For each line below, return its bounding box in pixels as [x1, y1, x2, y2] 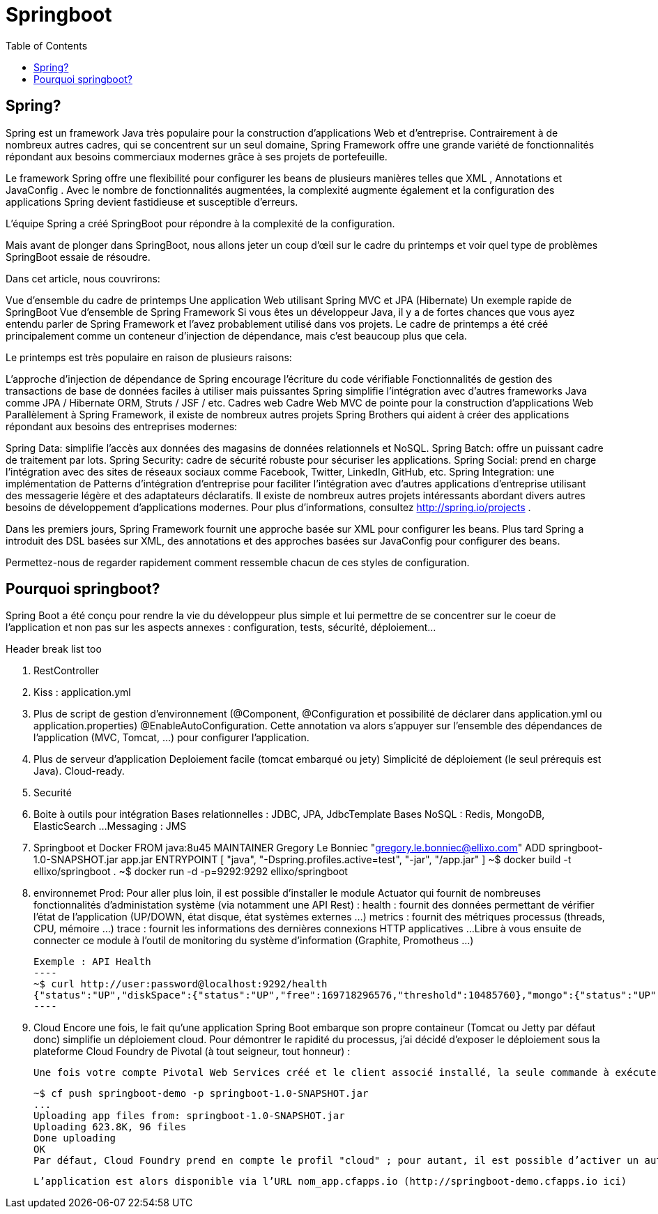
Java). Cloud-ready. [33, 765, 125, 777]
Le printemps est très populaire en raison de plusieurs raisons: [6, 351, 292, 363]
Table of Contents [6, 39, 88, 52]
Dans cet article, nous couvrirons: [6, 272, 160, 284]
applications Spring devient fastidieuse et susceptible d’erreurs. [6, 195, 298, 208]
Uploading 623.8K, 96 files [33, 1121, 187, 1133]
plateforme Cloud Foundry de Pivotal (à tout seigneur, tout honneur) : [33, 1045, 351, 1058]
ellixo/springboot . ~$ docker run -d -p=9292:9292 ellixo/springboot [33, 865, 348, 878]
